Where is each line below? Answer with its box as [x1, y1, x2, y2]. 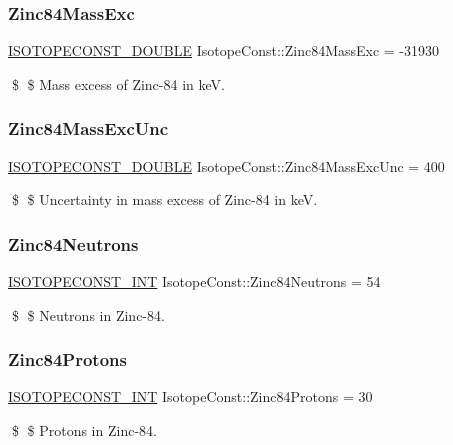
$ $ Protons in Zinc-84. [11, 420, 157, 441]
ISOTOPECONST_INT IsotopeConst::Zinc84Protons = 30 [8, 386, 373, 407]
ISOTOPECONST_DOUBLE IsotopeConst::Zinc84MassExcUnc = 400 [8, 155, 445, 176]
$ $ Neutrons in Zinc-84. [11, 304, 165, 325]
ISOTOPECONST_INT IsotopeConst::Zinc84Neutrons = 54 [8, 271, 381, 292]
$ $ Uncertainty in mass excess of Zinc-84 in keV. [11, 189, 318, 210]
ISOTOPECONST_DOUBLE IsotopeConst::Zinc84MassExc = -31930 [8, 40, 440, 61]
